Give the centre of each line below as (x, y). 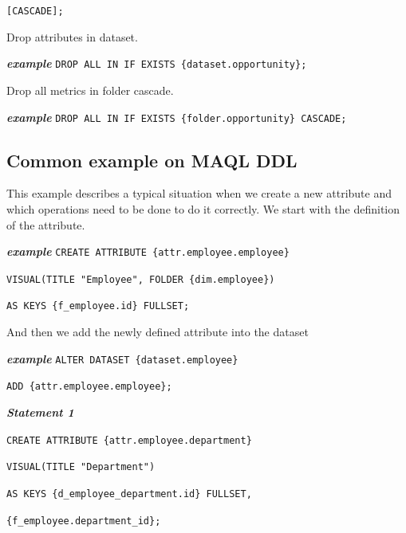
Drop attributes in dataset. (72, 36)
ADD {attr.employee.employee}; (89, 387)
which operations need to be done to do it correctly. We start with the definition (203, 208)
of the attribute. (46, 224)
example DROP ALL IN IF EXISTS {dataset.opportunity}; (157, 63)
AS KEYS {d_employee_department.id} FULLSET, (129, 494)
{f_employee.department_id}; (84, 521)
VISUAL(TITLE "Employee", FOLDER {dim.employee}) (141, 279)
